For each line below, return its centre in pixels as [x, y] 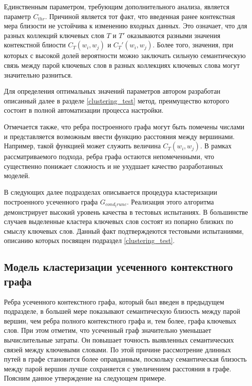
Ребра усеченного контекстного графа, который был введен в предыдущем [114, 301]
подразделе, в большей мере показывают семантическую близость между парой [122, 311]
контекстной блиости [35, 45]
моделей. [17, 175]
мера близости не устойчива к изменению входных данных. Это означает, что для [126, 26]
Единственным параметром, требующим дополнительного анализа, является [117, 6]
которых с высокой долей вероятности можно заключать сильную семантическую [125, 55]
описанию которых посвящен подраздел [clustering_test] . [89, 240]
